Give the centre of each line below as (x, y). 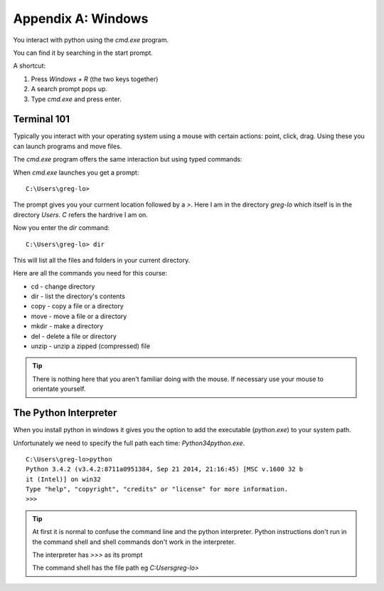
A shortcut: (30, 66)
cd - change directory (63, 286)
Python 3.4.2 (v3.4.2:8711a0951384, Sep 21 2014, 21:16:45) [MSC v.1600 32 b (165, 469)
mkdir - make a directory (67, 326)
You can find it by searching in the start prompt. (83, 53)
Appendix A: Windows (81, 19)
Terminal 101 (42, 119)
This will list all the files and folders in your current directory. (102, 260)
